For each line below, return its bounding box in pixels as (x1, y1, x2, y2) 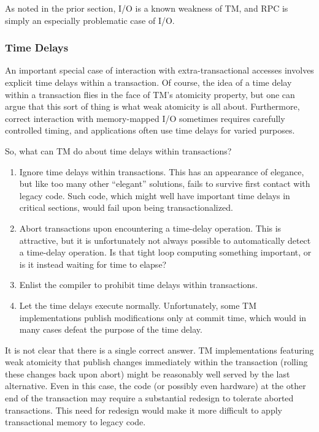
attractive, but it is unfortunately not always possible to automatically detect (19, 233, 311, 246)
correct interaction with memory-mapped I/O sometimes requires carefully (5, 112, 285, 124)
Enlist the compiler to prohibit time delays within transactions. (19, 278, 258, 291)
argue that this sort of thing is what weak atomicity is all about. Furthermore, (5, 100, 300, 113)
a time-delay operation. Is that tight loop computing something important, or (19, 246, 312, 259)
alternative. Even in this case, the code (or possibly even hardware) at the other (5, 379, 306, 392)
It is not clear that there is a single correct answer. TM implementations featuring (5, 343, 314, 356)
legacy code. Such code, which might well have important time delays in (19, 189, 290, 202)
